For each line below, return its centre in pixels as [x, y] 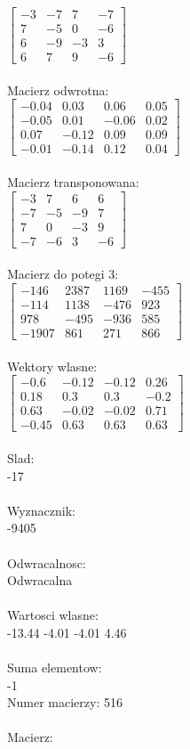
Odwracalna [40, 580]
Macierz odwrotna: [58, 90]
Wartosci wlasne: [53, 615]
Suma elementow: [55, 668]
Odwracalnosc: [47, 562]
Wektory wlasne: [52, 366]
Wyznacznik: [42, 510]
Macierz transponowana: [73, 182]
